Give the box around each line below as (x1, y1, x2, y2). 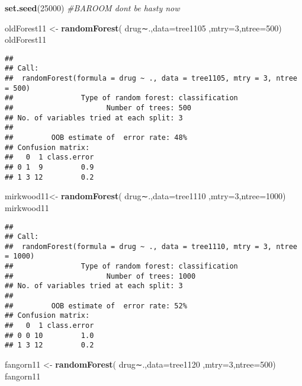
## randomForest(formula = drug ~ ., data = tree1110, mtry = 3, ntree (5, 242, 297, 251)
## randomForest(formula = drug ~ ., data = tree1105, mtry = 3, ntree (5, 74, 297, 83)
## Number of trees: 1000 (5, 272, 196, 280)
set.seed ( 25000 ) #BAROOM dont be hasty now (5, 2, 180, 14)
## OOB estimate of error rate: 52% (5, 301, 187, 310)
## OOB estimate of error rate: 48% (5, 133, 187, 142)
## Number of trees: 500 (5, 104, 191, 113)
